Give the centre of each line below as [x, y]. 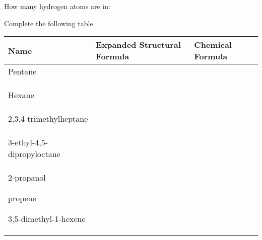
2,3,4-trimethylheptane [48, 119]
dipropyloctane [34, 154]
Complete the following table [49, 23]
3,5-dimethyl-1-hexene [47, 219]
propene [22, 198]
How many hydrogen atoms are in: [57, 6]
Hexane [21, 95]
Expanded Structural [138, 45]
